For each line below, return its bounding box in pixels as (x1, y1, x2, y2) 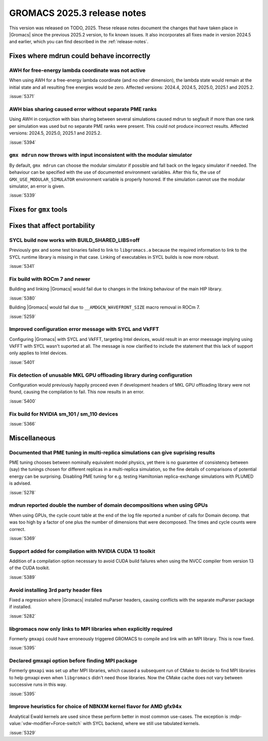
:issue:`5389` (9, 574, 37, 580)
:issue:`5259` (9, 314, 36, 319)
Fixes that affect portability (9, 221, 95, 230)
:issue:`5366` (9, 421, 37, 426)
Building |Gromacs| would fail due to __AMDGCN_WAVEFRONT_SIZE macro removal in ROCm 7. (9, 304, 201, 311)
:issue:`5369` (9, 535, 37, 541)
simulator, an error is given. (9, 183, 65, 189)
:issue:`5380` (9, 295, 37, 301)
